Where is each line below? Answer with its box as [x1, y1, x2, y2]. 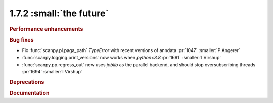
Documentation [9, 90, 50, 97]
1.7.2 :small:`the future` [9, 8, 109, 19]
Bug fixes [9, 36, 34, 43]
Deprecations [9, 79, 44, 86]
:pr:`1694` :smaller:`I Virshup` [22, 69, 83, 75]
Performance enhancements [9, 25, 83, 32]
